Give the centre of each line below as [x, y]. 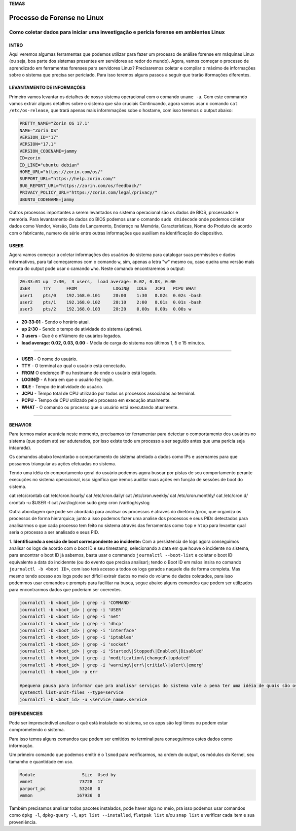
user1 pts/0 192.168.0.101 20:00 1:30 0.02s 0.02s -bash [111, 295]
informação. [21, 746]
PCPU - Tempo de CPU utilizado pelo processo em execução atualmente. [96, 400]
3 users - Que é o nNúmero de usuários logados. [72, 336]
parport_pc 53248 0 [60, 789]
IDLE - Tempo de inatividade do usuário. [62, 386]
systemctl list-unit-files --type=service [72, 693]
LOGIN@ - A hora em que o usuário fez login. [68, 379]
